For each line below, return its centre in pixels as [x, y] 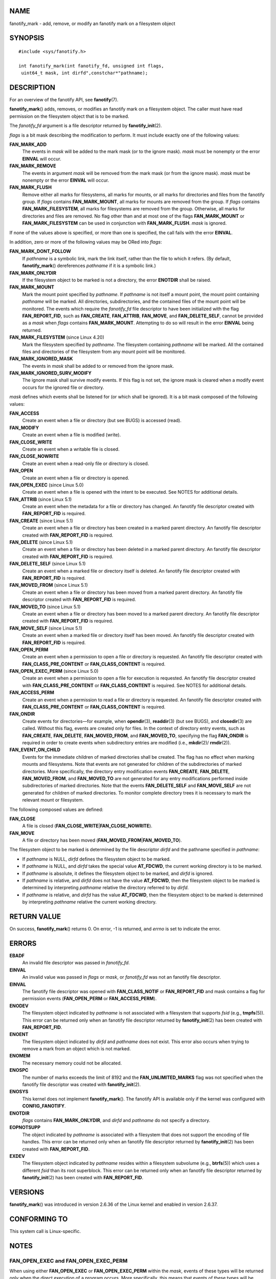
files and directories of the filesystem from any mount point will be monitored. [104, 351]
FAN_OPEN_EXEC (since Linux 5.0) [47, 485]
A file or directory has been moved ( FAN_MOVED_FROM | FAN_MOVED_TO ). [102, 840]
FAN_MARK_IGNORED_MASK [41, 359]
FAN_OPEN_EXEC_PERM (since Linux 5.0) [54, 671]
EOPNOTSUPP [25, 1128]
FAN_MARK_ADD [28, 144]
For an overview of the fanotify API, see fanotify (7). [64, 100]
